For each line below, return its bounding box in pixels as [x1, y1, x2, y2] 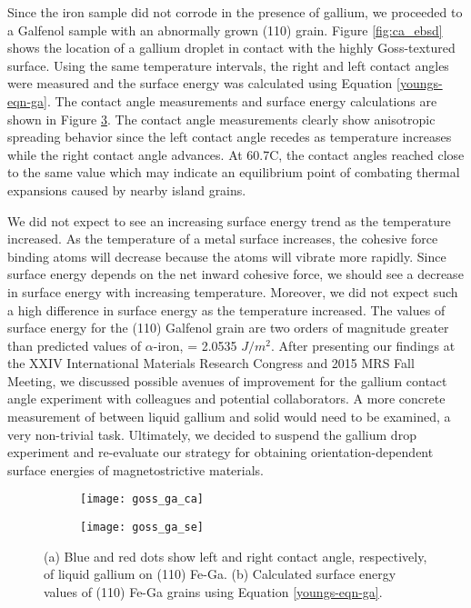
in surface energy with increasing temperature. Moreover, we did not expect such [7, 282, 458, 301]
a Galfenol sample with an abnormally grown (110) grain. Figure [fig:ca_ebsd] [7, 20, 443, 39]
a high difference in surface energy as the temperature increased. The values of [7, 300, 446, 319]
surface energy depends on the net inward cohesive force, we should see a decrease [7, 264, 464, 284]
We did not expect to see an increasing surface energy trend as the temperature [7, 211, 451, 230]
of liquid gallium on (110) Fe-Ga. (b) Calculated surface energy [44, 564, 396, 583]
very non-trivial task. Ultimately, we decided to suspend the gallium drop [7, 424, 416, 444]
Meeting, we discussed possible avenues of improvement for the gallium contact [7, 371, 447, 390]
